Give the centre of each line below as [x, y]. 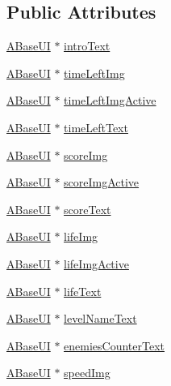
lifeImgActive [96, 263]
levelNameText [100, 318]
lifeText [83, 291]
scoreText [88, 209]
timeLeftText [96, 127]
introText [87, 46]
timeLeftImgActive [110, 100]
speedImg [87, 373]
